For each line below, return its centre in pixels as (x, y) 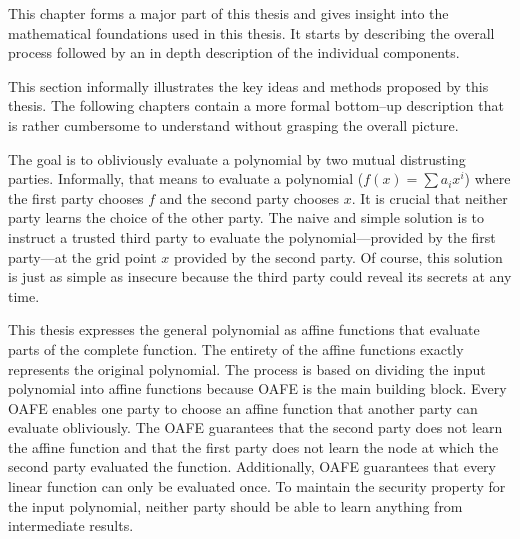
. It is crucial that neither (429, 197)
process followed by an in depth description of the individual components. (234, 52)
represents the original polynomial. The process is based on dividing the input (247, 368)
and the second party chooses (249, 197)
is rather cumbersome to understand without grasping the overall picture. (233, 124)
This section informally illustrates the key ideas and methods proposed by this (248, 85)
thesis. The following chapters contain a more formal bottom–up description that (256, 105)
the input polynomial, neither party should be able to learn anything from (235, 505)
